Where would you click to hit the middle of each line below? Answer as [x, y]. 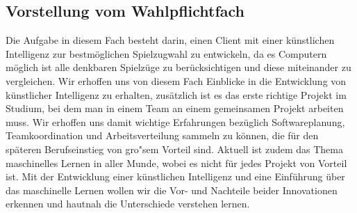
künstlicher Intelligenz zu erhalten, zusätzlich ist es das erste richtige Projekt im [176, 94]
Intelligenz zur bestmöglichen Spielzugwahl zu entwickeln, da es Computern [166, 53]
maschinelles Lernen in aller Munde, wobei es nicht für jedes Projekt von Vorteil [176, 163]
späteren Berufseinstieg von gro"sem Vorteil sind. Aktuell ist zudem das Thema [174, 149]
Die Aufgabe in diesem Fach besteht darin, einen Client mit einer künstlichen [170, 40]
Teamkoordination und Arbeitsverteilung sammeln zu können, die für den [162, 135]
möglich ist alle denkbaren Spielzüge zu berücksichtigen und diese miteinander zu [178, 67]
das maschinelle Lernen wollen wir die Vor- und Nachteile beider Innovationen [172, 190]
